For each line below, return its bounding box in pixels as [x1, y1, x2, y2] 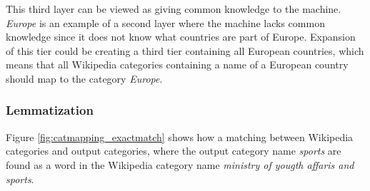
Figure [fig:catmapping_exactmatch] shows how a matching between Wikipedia [6, 129, 354, 144]
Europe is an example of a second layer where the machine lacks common [6, 15, 325, 30]
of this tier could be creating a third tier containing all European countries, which [6, 43, 364, 58]
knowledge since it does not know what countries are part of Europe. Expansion [6, 29, 356, 44]
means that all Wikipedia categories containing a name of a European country [6, 57, 349, 72]
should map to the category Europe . [6, 71, 163, 86]
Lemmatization [6, 101, 94, 119]
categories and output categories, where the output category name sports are [6, 143, 341, 158]
